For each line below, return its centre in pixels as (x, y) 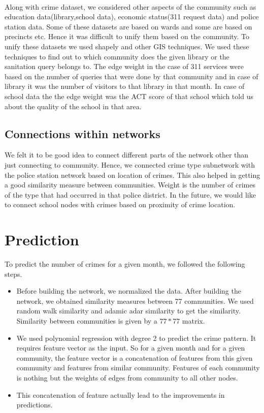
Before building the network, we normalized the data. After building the (129, 291)
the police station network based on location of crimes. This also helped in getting (133, 174)
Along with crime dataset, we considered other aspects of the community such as (130, 6)
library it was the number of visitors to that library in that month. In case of (125, 86)
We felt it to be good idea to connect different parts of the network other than (127, 155)
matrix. (193, 320)
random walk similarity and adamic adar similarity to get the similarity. (128, 311)
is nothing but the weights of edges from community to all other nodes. (127, 377)
